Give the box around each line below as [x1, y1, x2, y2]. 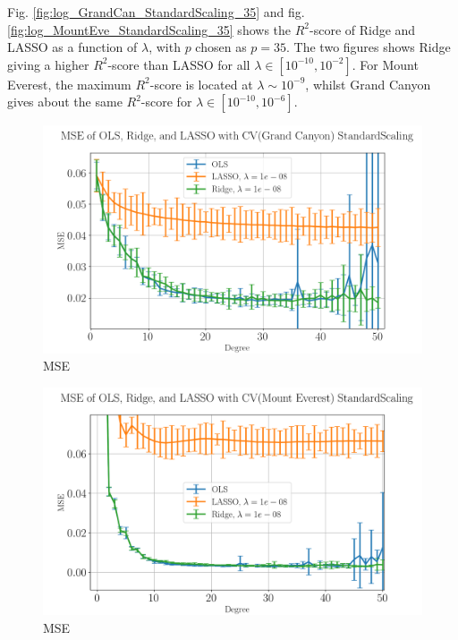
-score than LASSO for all [107, 55, 250, 73]
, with [148, 38, 181, 56]
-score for [140, 92, 192, 111]
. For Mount [352, 55, 419, 73]
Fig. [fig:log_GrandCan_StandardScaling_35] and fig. [7, 3, 305, 21]
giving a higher [7, 55, 89, 73]
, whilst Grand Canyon [305, 74, 431, 93]
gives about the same [7, 92, 123, 111]
